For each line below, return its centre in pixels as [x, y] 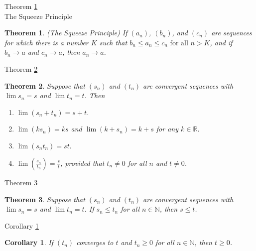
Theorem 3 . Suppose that [45, 199]
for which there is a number [47, 42]
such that [113, 42]
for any [167, 129]
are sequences [232, 33]
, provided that [82, 163]
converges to [95, 242]
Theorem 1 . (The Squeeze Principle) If [66, 33]
